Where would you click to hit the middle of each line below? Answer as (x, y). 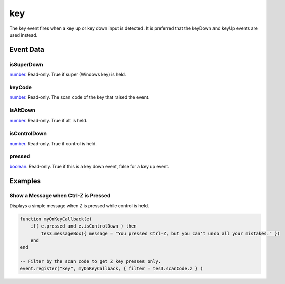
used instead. (23, 35)
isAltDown (22, 110)
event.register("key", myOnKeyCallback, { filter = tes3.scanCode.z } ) (112, 268)
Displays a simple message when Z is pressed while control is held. (79, 206)
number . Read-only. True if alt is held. (48, 121)
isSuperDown (26, 64)
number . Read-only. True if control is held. (53, 143)
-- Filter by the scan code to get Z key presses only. (90, 262)
